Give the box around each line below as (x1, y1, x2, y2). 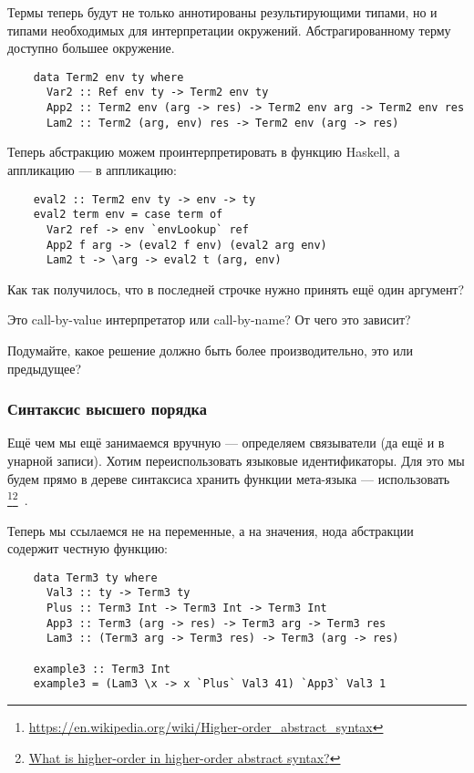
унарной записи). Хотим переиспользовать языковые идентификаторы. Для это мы (7, 451, 465, 470)
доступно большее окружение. (7, 38, 175, 57)
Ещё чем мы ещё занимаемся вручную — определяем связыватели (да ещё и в (7, 433, 445, 452)
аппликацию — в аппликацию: (7, 160, 177, 179)
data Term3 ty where (33, 571, 158, 584)
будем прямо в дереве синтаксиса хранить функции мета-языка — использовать (7, 469, 450, 488)
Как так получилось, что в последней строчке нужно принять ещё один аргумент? (7, 279, 465, 298)
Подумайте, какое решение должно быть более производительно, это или (7, 341, 414, 360)
